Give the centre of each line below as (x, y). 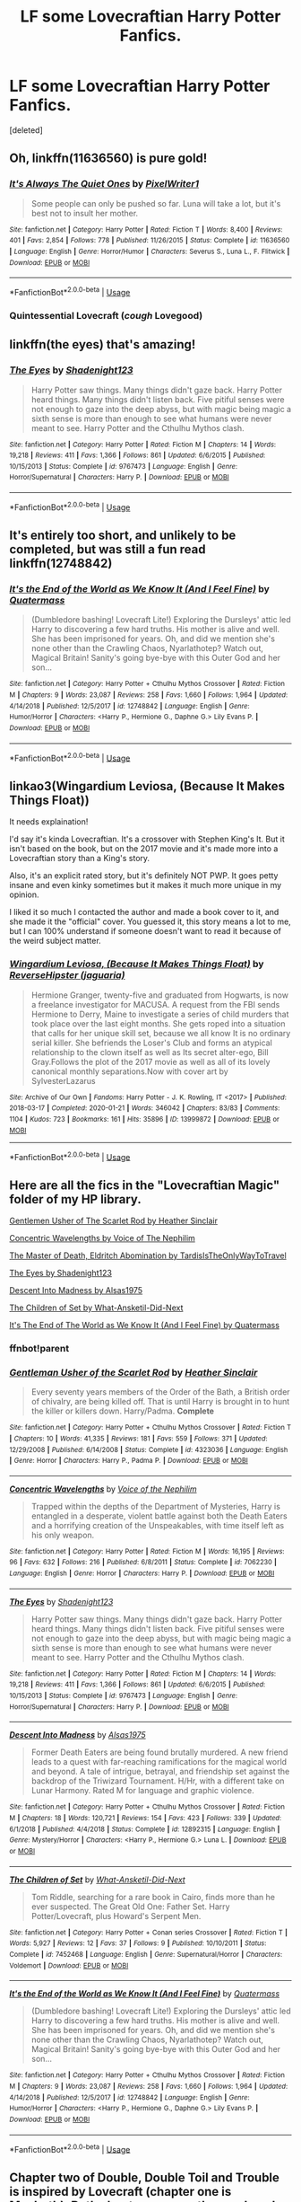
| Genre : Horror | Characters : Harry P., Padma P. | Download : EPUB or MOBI (129, 1461)
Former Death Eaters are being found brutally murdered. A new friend (159, 1752)
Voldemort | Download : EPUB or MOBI (69, 1965)
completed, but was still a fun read (107, 550)
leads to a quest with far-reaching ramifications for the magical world (159, 1762)
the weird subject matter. (55, 941)
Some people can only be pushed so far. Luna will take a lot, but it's (156, 203)
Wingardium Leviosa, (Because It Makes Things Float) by (137, 964)
